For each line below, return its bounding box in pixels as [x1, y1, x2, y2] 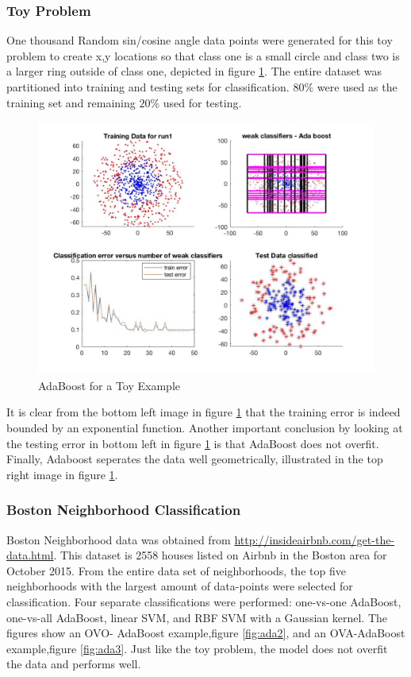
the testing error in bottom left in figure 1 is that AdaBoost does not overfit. [6, 435, 379, 451]
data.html [6, 547, 54, 563]
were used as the [317, 79, 398, 95]
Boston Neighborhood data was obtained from [6, 531, 231, 547]
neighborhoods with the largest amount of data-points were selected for [6, 578, 353, 594]
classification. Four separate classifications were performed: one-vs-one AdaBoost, [6, 593, 401, 609]
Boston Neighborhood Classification [6, 500, 241, 520]
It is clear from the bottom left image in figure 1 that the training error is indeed [6, 404, 401, 420]
